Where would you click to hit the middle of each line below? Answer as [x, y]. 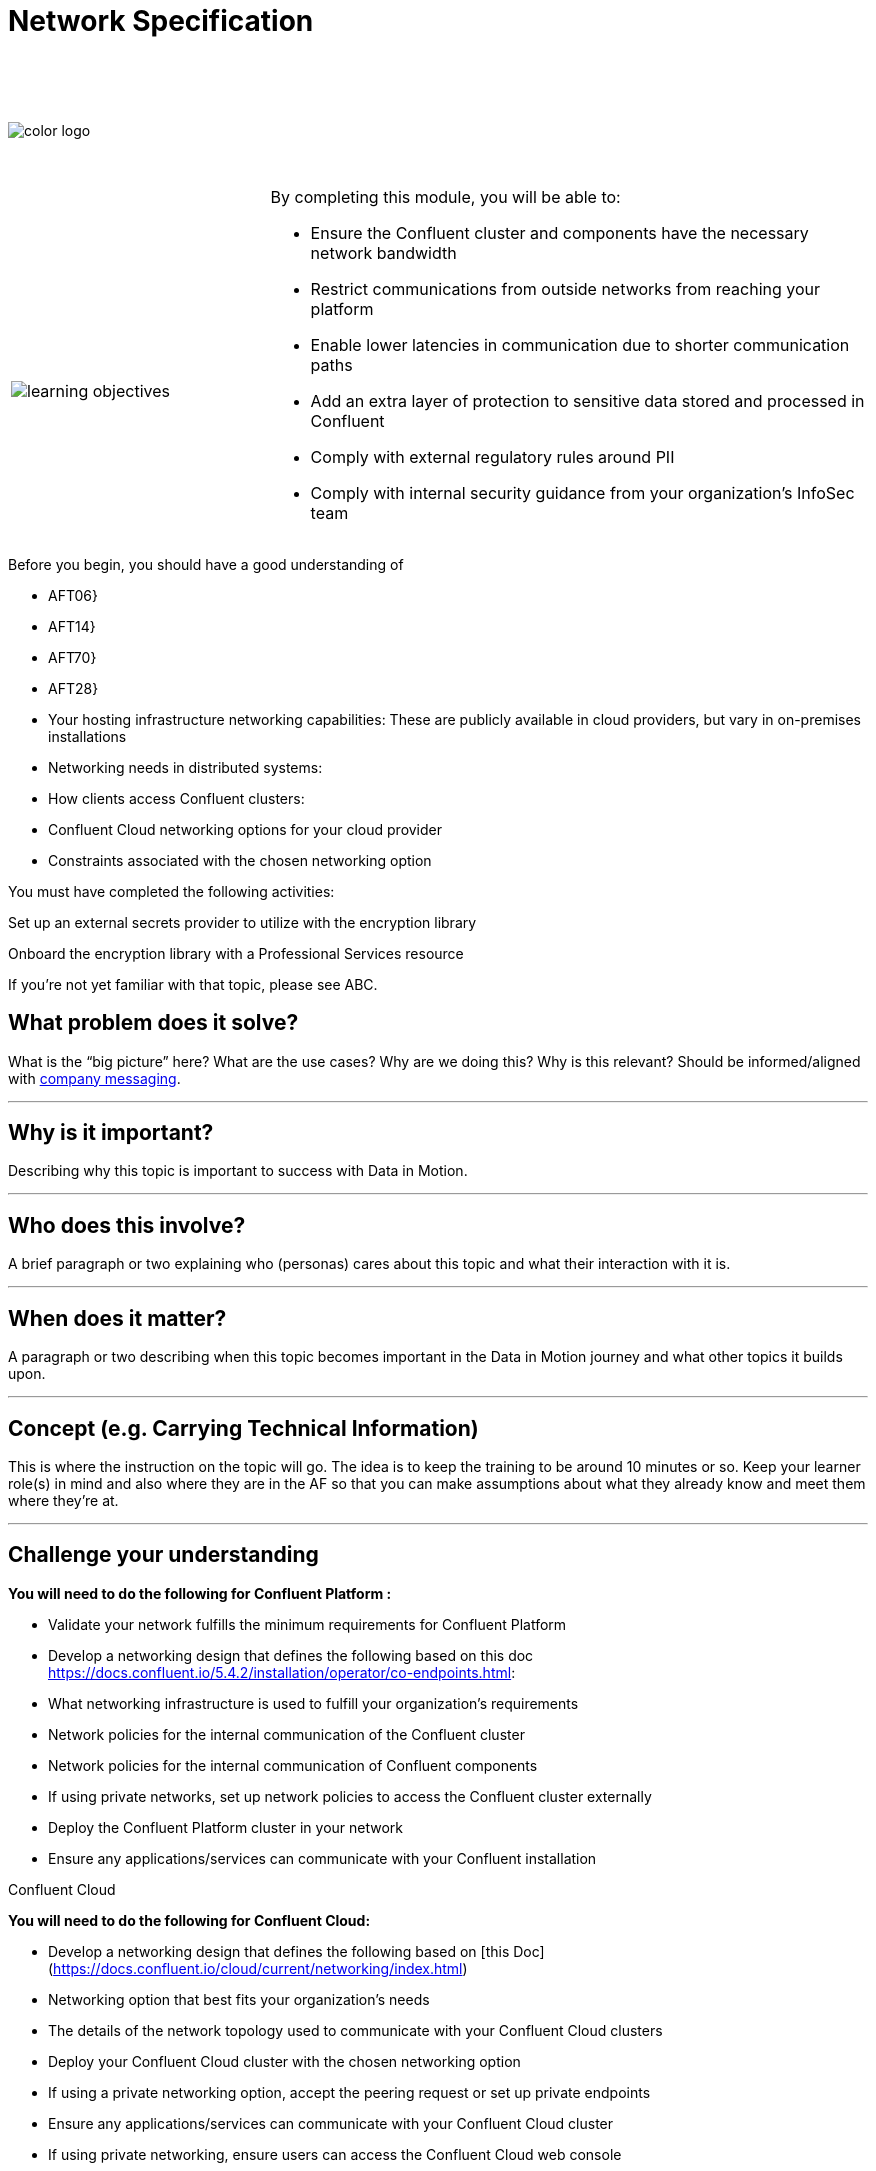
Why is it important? [111, 1133]
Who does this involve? [127, 1225]
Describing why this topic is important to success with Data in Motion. [238, 1171]
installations [87, 736]
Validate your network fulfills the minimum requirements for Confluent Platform [307, 1624]
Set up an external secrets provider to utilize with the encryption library [242, 922]
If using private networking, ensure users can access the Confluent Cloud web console [335, 2154]
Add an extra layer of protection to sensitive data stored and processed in [587, 400]
